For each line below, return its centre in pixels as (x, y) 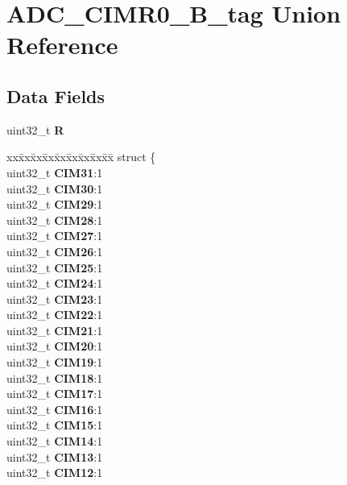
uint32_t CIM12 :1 (55, 473)
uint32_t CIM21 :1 (55, 330)
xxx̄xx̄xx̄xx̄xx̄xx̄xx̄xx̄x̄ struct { (81, 157)
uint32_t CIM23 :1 (55, 298)
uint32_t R (35, 129)
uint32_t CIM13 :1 (55, 456)
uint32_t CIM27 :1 (55, 236)
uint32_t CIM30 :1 (55, 188)
